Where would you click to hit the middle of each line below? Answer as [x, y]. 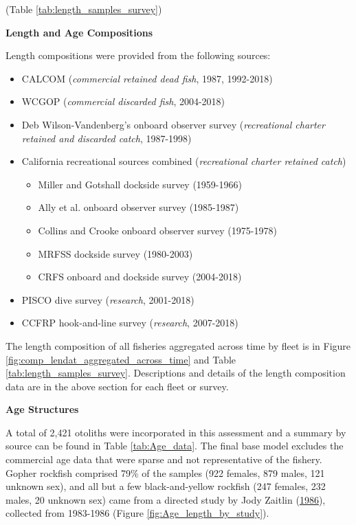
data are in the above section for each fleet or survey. [117, 386]
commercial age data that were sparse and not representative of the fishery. [164, 459]
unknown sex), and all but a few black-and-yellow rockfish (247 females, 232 [166, 486]
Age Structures [42, 409]
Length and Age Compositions [79, 32]
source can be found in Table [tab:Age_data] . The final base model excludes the [175, 446]
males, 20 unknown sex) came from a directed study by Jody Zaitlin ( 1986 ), [166, 499]
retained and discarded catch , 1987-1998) [107, 138]
